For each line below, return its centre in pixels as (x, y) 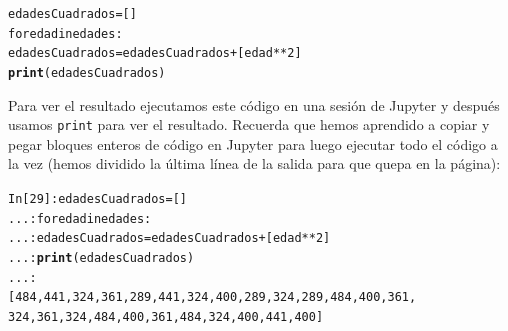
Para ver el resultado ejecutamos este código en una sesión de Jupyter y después (254, 104)
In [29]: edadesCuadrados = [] (98, 199)
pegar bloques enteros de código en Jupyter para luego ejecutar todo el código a (253, 143)
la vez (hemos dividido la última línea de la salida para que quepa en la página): (254, 163)
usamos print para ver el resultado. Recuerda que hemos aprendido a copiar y (249, 124)
